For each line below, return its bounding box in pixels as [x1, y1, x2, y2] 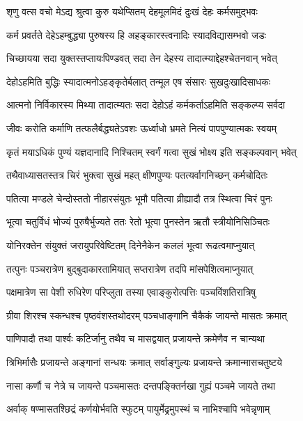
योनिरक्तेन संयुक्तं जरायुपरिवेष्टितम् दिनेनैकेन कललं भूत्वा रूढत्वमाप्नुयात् [6, 237, 255, 252]
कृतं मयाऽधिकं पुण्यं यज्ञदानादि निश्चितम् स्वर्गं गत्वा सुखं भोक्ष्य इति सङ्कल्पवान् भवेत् [6, 144, 297, 159]
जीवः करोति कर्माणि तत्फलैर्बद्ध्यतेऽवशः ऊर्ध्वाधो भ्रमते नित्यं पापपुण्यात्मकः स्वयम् [6, 120, 277, 135]
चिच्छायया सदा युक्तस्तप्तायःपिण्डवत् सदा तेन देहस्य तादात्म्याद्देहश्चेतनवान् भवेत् [6, 51, 277, 65]
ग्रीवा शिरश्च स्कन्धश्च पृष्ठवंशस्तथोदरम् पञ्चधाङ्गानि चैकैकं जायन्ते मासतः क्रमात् [6, 308, 287, 322]
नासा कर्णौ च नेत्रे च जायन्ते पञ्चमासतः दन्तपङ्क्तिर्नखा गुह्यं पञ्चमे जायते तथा [6, 378, 276, 392]
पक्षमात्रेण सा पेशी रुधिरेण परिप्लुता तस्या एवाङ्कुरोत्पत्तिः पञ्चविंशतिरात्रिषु [6, 285, 256, 299]
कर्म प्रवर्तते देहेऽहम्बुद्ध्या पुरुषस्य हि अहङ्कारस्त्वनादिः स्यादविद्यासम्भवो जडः [6, 27, 266, 42]
